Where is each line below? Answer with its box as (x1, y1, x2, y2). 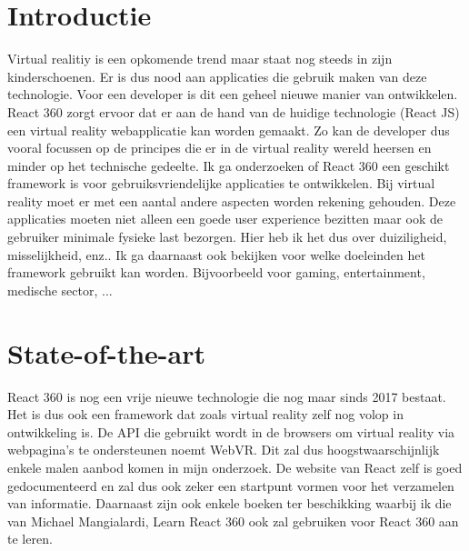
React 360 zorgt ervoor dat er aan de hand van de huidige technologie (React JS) (7, 102, 460, 121)
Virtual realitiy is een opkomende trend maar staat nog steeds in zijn (7, 49, 393, 68)
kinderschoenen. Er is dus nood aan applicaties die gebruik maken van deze (7, 66, 427, 85)
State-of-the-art (7, 334, 206, 371)
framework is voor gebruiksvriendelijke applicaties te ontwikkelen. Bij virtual (7, 174, 435, 193)
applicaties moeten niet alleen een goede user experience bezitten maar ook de (7, 209, 443, 228)
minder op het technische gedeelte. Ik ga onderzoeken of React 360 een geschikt (7, 155, 450, 175)
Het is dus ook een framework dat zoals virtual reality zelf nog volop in (7, 405, 404, 424)
